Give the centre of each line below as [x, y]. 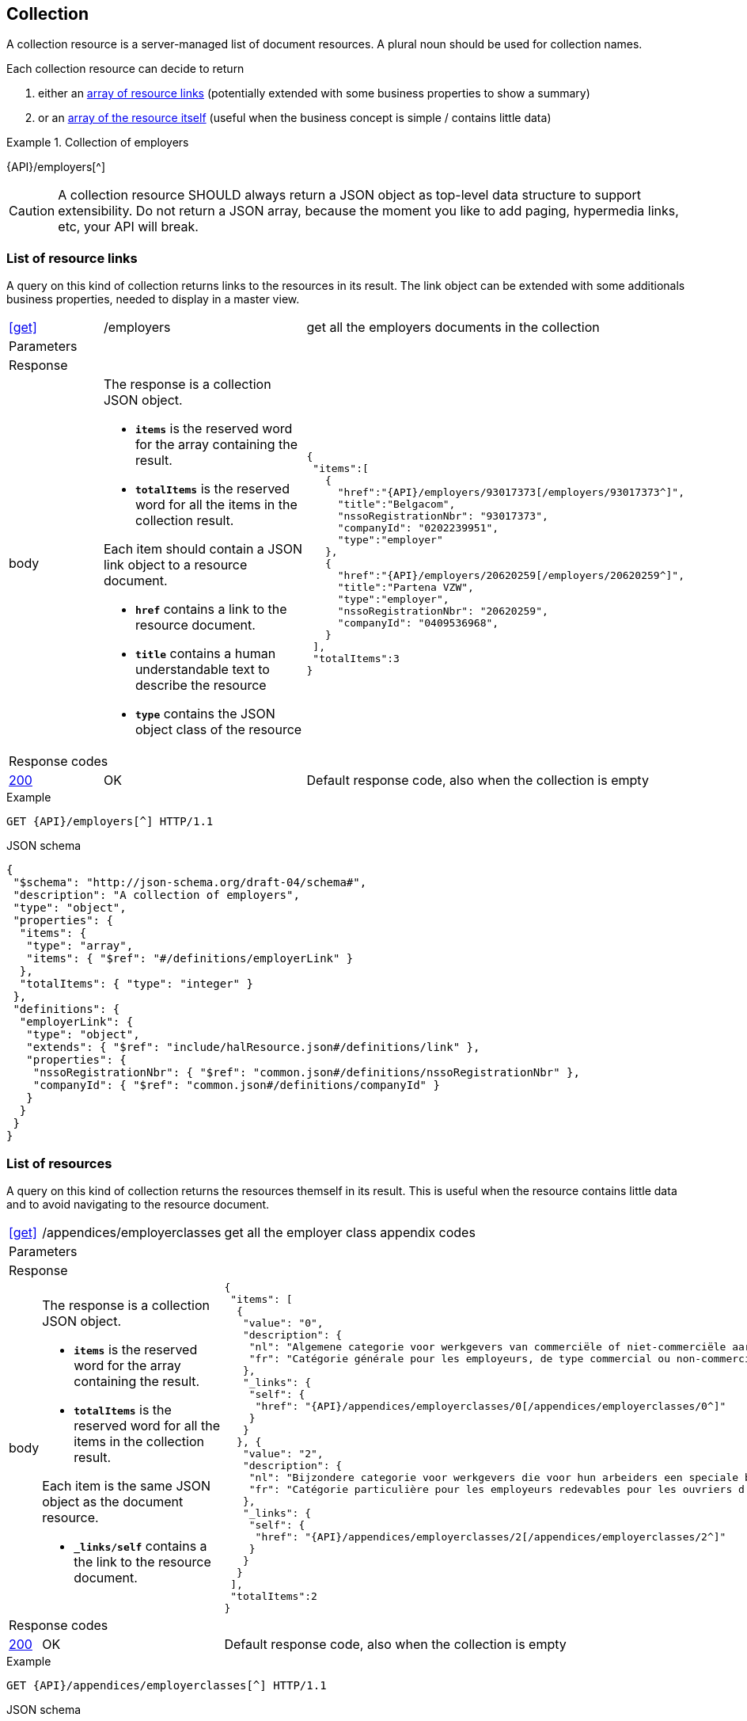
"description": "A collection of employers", [156, 895]
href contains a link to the [211, 609]
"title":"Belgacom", [396, 504]
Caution [32, 211]
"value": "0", [283, 1323]
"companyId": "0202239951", [418, 527]
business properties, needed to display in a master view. [153, 299]
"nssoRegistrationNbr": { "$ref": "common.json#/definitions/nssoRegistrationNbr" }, [306, 1073]
